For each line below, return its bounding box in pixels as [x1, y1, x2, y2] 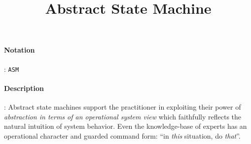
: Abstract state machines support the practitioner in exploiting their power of [4, 102, 241, 112]
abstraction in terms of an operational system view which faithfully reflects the [4, 111, 242, 121]
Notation [4, 45, 35, 55]
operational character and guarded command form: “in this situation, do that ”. [4, 130, 241, 141]
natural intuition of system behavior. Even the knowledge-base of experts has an [4, 121, 247, 131]
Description [4, 83, 44, 93]
